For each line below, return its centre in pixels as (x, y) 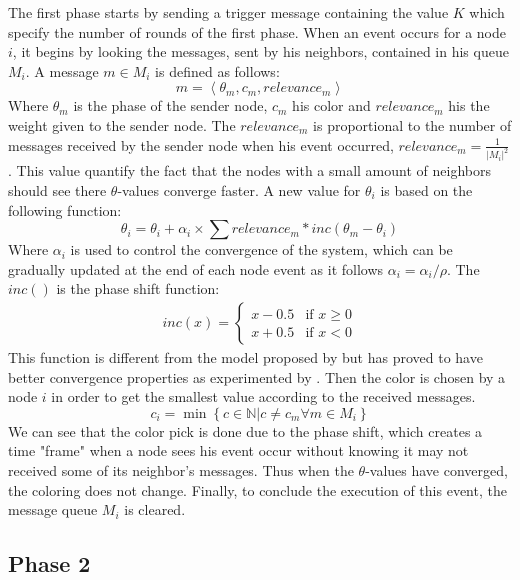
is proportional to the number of (412, 124)
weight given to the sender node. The (122, 124)
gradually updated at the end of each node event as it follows (196, 268)
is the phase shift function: (138, 288)
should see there (57, 190)
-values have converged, (436, 470)
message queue (53, 509)
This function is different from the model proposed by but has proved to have (245, 357)
